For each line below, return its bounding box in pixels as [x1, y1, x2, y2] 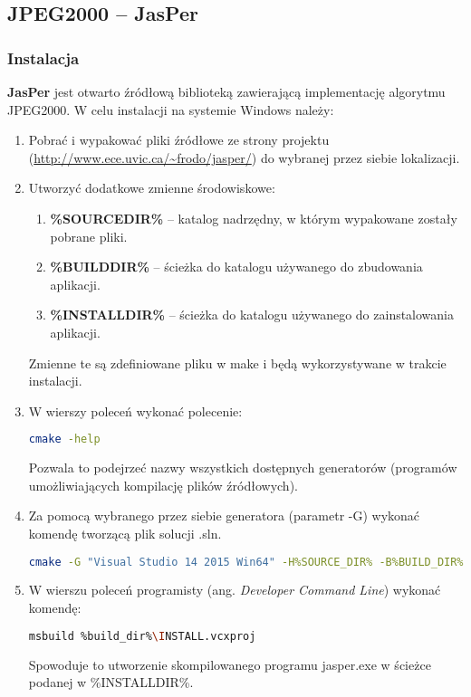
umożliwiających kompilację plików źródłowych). [28, 475, 298, 494]
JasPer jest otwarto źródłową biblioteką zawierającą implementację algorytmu [7, 82, 446, 100]
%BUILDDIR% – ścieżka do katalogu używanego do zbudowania [50, 257, 423, 276]
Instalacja [7, 46, 80, 69]
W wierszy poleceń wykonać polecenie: [28, 401, 243, 420]
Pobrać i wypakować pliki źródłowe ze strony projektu [28, 130, 330, 149]
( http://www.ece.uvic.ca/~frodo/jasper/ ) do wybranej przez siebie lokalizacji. [28, 148, 460, 167]
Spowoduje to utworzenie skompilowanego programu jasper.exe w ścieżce [28, 654, 431, 673]
